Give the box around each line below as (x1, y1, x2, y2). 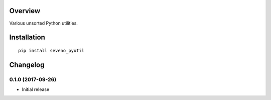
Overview (9, 7, 41, 15)
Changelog (9, 60, 45, 69)
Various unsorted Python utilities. (9, 20, 78, 26)
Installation (9, 33, 45, 42)
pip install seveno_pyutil (18, 48, 85, 53)
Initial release (22, 86, 50, 92)
